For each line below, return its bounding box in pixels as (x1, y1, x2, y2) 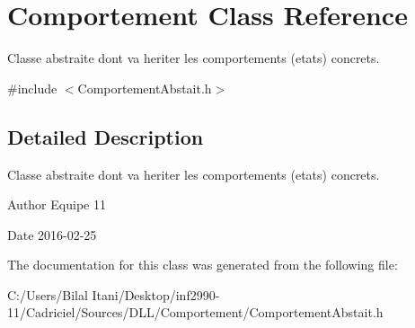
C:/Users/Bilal (7, 285, 88, 304)
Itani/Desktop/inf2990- (92, 285, 220, 304)
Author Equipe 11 (7, 195, 106, 214)
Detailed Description (7, 122, 204, 150)
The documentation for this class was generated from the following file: (7, 255, 398, 274)
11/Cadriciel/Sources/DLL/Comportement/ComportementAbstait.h (7, 303, 384, 322)
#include (7, 78, 57, 97)
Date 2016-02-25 (7, 225, 97, 244)
